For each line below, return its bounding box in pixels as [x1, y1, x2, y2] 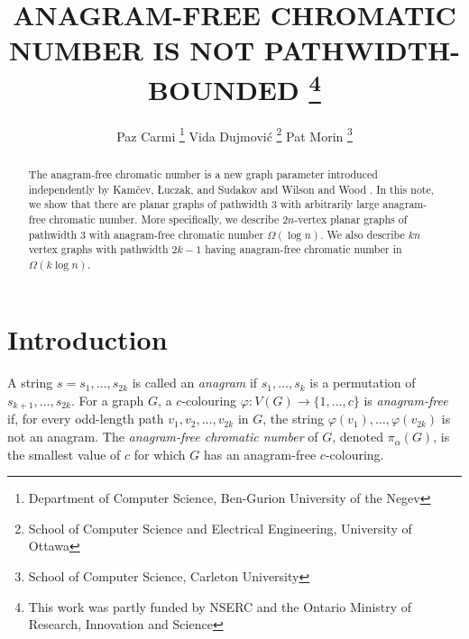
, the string [262, 409, 325, 428]
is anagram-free [363, 391, 448, 409]
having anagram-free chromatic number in [205, 242, 402, 257]
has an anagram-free [203, 444, 317, 463]
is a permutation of [309, 373, 416, 392]
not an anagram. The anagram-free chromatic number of [7, 427, 318, 446]
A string [7, 373, 53, 392]
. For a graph [71, 391, 144, 409]
